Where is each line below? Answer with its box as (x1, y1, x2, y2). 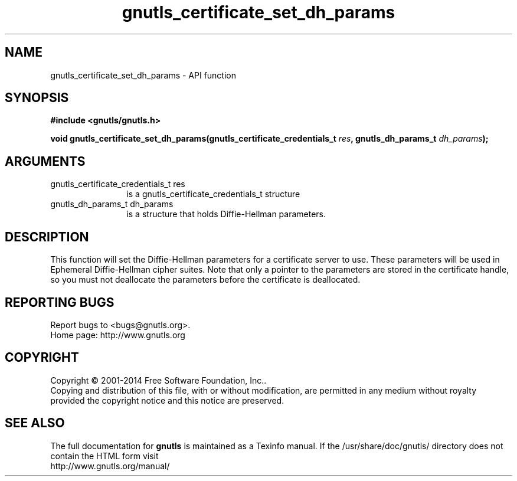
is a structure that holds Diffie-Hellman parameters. (126, 209, 326, 220)
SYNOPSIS (5, 90, 69, 106)
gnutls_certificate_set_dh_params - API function (50, 70, 237, 80)
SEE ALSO (5, 415, 65, 431)
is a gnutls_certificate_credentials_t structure (126, 189, 300, 199)
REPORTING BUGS (5, 295, 114, 310)
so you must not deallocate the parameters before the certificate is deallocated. (50, 274, 361, 285)
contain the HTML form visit (50, 450, 159, 461)
